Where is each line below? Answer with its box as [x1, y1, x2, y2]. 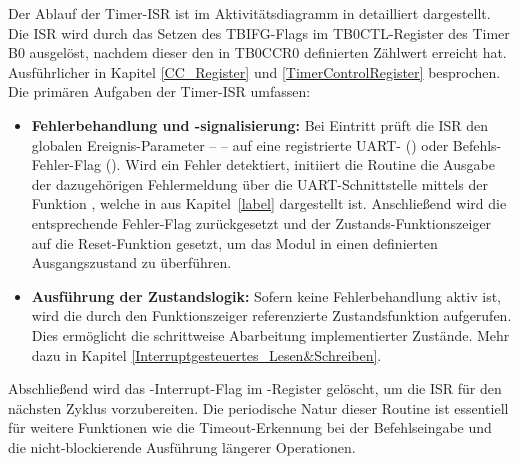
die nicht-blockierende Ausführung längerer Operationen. [8, 436, 356, 457]
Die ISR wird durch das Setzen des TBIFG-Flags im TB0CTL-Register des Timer [8, 22, 510, 43]
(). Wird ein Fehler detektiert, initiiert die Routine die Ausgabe [105, 154, 495, 175]
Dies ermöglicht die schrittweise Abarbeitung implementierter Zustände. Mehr [31, 324, 510, 345]
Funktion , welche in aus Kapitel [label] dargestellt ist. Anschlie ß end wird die [31, 193, 507, 214]
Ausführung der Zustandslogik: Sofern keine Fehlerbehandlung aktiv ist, [31, 285, 501, 306]
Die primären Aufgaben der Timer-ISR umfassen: [8, 81, 311, 102]
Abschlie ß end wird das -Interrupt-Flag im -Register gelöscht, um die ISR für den [8, 378, 502, 399]
